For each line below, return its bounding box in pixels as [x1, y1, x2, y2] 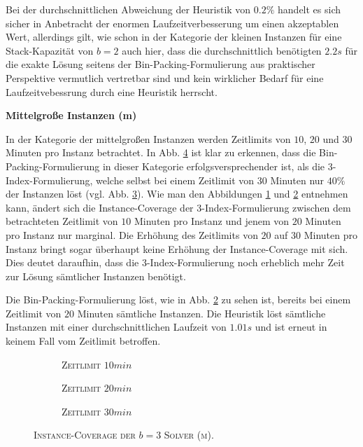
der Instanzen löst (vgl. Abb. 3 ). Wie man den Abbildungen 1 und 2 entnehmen [6, 186, 348, 201]
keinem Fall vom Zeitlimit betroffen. [6, 333, 161, 348]
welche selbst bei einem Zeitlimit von [96, 172, 255, 187]
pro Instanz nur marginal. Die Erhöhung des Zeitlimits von [6, 227, 258, 242]
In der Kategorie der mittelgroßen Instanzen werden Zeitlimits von [6, 131, 291, 146]
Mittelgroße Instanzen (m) [6, 108, 137, 123]
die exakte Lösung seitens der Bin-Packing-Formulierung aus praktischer [6, 57, 315, 71]
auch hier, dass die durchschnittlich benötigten [122, 43, 322, 57]
